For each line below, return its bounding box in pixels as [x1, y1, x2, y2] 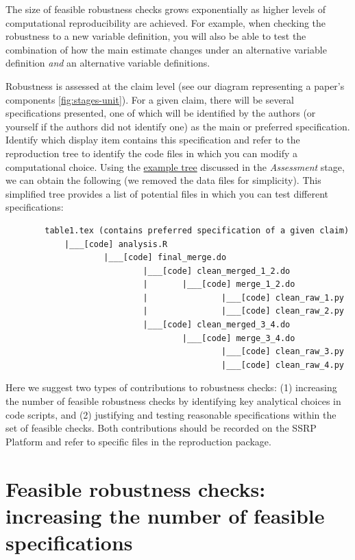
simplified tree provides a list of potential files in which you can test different [5, 186, 329, 200]
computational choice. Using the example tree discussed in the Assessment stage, [5, 159, 345, 174]
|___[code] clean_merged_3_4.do [143, 320, 291, 330]
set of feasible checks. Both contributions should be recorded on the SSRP [5, 421, 317, 435]
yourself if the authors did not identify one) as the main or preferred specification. [5, 119, 350, 133]
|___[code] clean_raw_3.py [221, 347, 344, 357]
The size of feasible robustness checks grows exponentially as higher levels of [5, 2, 326, 16]
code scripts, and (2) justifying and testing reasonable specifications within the [5, 407, 336, 421]
